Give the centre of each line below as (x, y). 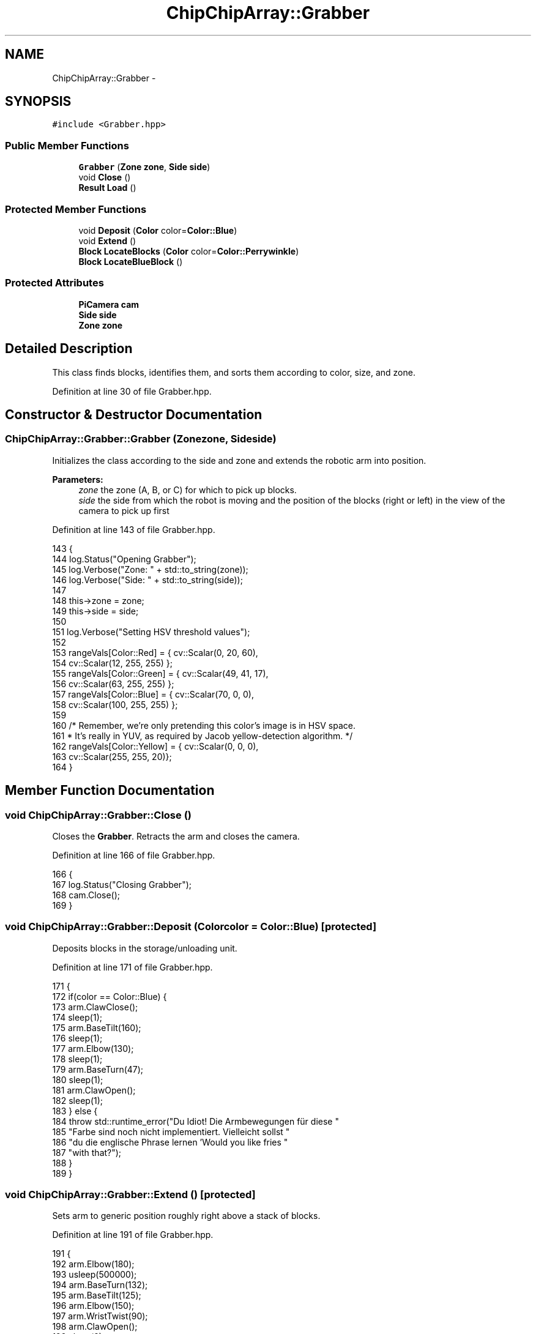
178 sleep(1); (77, 1059)
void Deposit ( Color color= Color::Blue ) (158, 230)
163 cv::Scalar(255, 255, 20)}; (112, 756)
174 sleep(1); (77, 1017)
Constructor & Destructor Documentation (134, 414)
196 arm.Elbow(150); (93, 1306)
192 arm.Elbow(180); (93, 1264)
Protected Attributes (54, 283)
